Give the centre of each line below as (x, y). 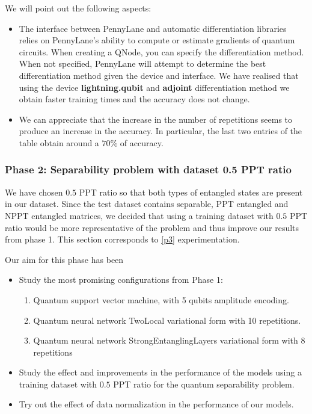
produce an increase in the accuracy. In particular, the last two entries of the (161, 131)
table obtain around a (59, 142)
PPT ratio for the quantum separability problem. (204, 384)
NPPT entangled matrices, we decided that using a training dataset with (139, 215)
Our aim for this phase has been (64, 259)
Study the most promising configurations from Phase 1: (121, 280)
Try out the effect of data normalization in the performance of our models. (156, 404)
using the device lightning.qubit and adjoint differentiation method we (154, 87)
